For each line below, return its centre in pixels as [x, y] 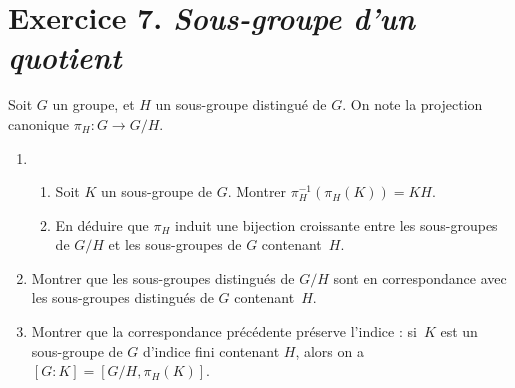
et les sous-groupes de [175, 244]
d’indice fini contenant [211, 350]
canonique [39, 123]
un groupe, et [93, 104]
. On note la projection [412, 104]
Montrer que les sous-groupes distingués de [163, 277]
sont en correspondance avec [420, 277]
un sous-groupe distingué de [241, 104]
